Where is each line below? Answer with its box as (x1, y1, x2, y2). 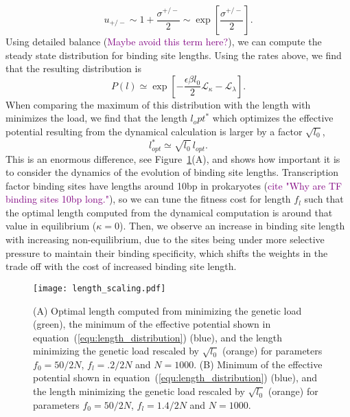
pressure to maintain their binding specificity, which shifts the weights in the (5, 245, 328, 260)
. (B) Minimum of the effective (194, 357, 323, 371)
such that (304, 192, 344, 206)
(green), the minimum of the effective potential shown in (33, 317, 271, 331)
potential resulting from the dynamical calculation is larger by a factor (5, 124, 303, 138)
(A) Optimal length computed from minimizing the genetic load (33, 303, 302, 317)
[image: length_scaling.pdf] (33, 283, 166, 293)
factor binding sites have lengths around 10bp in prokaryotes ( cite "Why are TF (5, 178, 342, 192)
